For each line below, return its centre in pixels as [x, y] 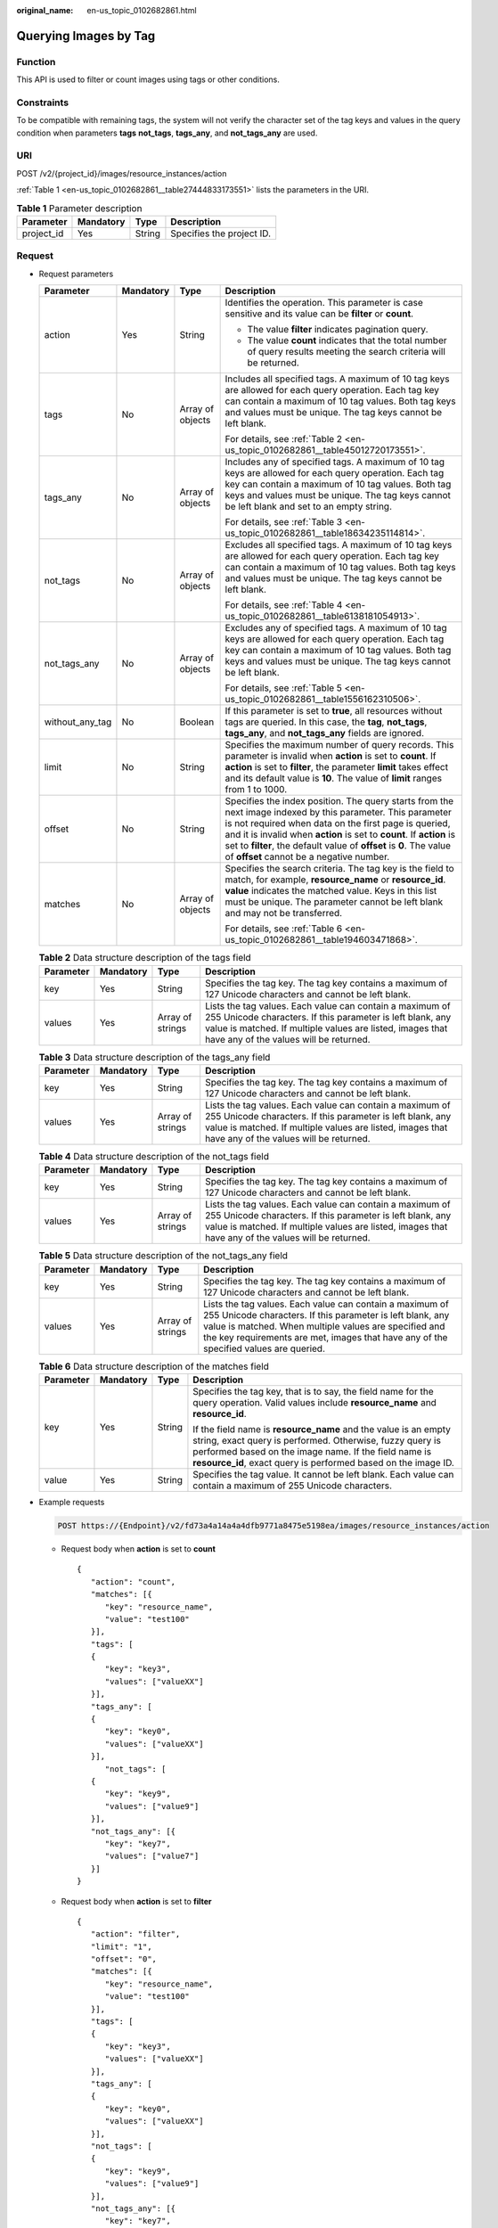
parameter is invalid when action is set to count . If [331, 756]
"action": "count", [133, 1581]
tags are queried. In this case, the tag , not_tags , [326, 722]
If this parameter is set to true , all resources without [334, 711]
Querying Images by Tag [86, 36]
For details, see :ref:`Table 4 [284, 605]
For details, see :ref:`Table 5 [284, 688]
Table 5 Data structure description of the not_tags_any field [163, 1256]
